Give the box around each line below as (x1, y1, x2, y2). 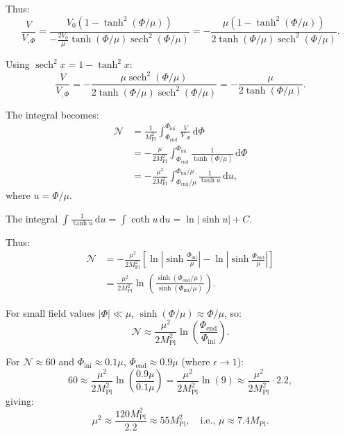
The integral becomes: (6, 107, 99, 121)
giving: (6, 393, 34, 408)
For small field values (6, 305, 96, 320)
